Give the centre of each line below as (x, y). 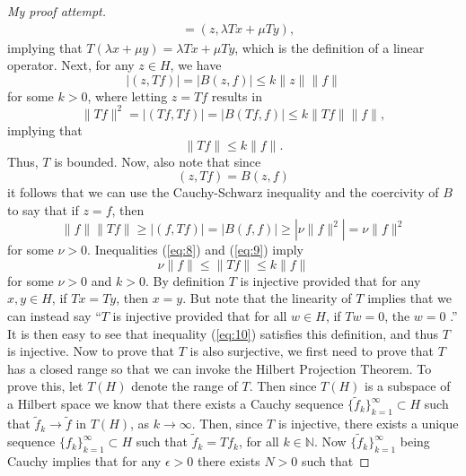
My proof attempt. (57, 11)
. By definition (185, 280)
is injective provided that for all (200, 316)
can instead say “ (54, 316)
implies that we (409, 298)
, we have (196, 65)
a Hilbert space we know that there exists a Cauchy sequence (176, 404)
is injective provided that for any (330, 280)
